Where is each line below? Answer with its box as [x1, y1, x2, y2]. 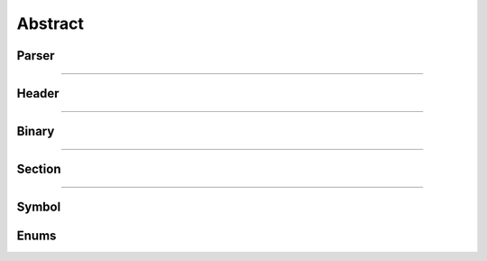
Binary [16, 124, 55, 139]
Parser [16, 48, 55, 63]
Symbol [16, 200, 61, 215]
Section [16, 162, 61, 177]
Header [16, 86, 60, 101]
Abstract [16, 14, 85, 33]
